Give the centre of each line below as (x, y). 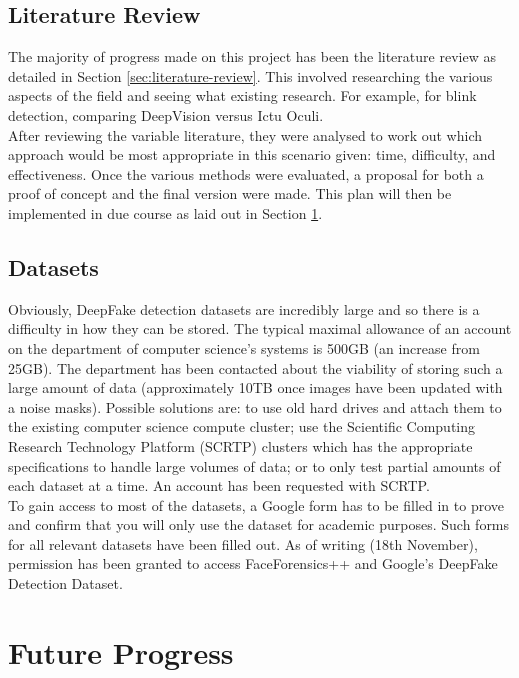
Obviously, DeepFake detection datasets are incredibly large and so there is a (244, 308)
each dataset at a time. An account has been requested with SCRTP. (219, 485)
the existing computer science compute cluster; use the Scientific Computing (242, 426)
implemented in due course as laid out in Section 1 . (165, 212)
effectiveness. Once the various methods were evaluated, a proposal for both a (246, 173)
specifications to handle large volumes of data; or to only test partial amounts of (254, 465)
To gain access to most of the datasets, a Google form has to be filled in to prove (256, 504)
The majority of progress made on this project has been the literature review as (252, 56)
